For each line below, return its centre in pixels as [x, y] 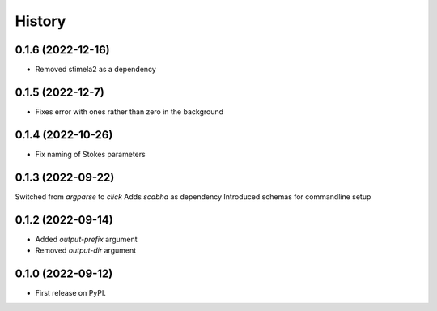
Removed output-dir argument [86, 250]
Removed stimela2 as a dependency [96, 70]
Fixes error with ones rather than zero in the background [129, 111]
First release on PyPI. [71, 292]
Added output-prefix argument [86, 239]
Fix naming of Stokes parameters [90, 154]
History [40, 21]
